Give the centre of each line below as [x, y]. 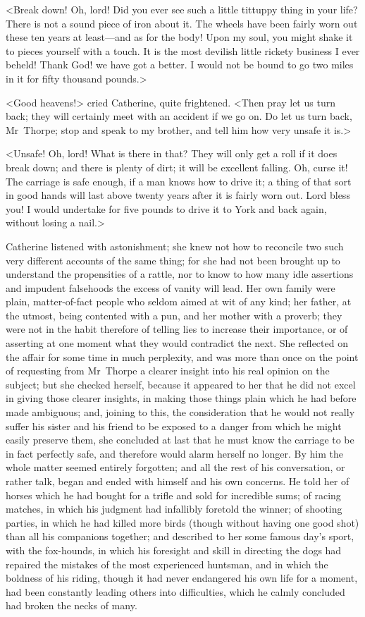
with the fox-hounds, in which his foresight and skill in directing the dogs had [174, 550]
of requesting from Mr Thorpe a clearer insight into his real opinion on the [168, 371]
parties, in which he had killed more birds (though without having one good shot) [182, 522]
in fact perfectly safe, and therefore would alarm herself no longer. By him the [174, 453]
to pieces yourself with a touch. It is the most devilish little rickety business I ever [183, 50]
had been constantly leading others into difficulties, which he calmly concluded [175, 591]
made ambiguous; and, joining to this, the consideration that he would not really [180, 412]
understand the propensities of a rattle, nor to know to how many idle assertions [180, 274]
